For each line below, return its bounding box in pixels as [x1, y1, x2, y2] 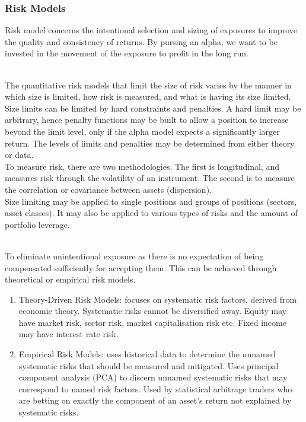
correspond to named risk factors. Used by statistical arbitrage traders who [18, 382, 292, 395]
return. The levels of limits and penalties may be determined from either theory [5, 137, 295, 149]
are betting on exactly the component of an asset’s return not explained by [18, 394, 292, 407]
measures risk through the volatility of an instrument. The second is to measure [5, 172, 295, 184]
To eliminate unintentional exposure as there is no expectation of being [5, 249, 264, 262]
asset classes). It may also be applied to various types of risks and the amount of [5, 207, 298, 219]
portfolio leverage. [5, 218, 70, 230]
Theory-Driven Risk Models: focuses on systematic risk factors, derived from [18, 293, 297, 305]
